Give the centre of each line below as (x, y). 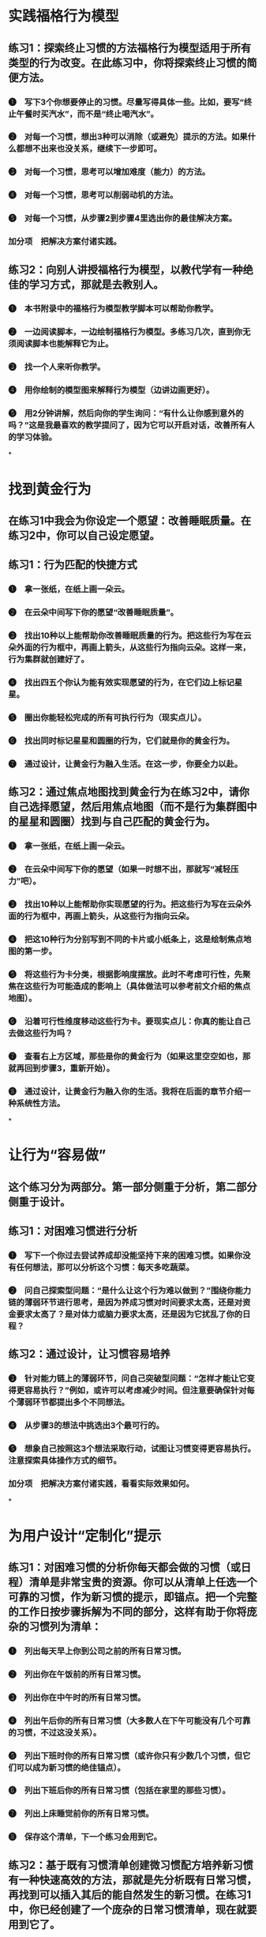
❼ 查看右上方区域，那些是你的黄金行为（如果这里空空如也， (126, 1056)
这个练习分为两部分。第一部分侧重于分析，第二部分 (133, 1187)
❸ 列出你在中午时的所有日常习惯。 (77, 1698)
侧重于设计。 (39, 1202)
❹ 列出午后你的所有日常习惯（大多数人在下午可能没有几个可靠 (129, 1720)
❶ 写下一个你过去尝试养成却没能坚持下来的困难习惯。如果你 (126, 1255)
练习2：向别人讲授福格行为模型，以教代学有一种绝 (131, 269)
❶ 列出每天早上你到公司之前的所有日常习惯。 (97, 1651)
